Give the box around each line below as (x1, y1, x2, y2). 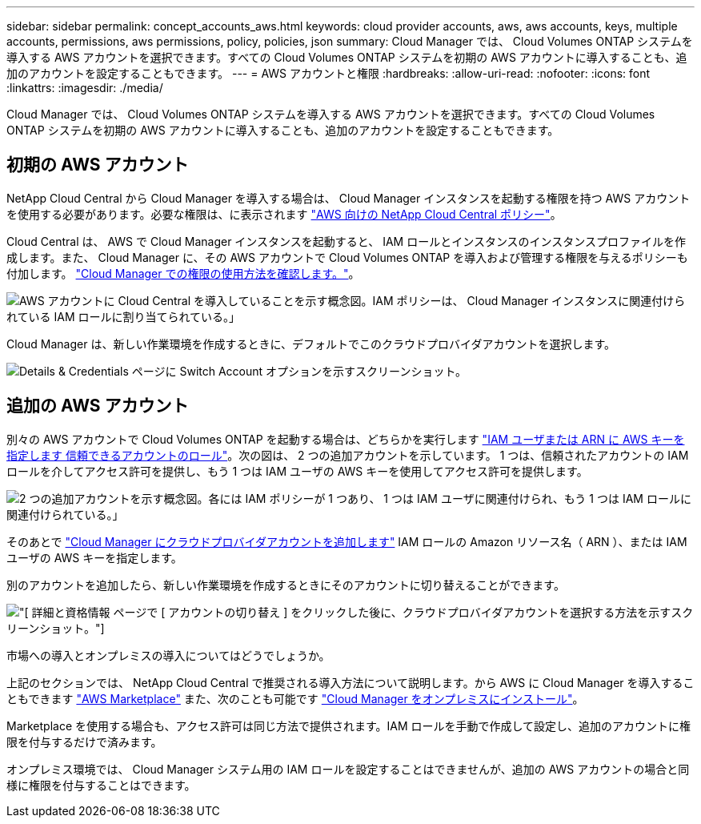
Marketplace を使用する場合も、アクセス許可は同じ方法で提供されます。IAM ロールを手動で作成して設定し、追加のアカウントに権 (6, 718, 691, 733)
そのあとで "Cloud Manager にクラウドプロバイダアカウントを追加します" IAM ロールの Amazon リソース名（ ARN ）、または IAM (6, 534, 687, 549)
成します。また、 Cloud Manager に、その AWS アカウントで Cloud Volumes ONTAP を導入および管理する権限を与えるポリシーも (6, 250, 688, 264)
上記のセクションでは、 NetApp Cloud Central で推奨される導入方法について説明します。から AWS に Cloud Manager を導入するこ (6, 675, 695, 689)
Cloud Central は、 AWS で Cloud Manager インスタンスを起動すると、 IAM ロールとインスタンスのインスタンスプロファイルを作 (6, 234, 687, 248)
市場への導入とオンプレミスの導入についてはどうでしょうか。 (6, 648, 330, 662)
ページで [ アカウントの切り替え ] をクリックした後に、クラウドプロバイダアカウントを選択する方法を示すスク (113, 605, 694, 619)
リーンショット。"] (6, 621, 105, 635)
